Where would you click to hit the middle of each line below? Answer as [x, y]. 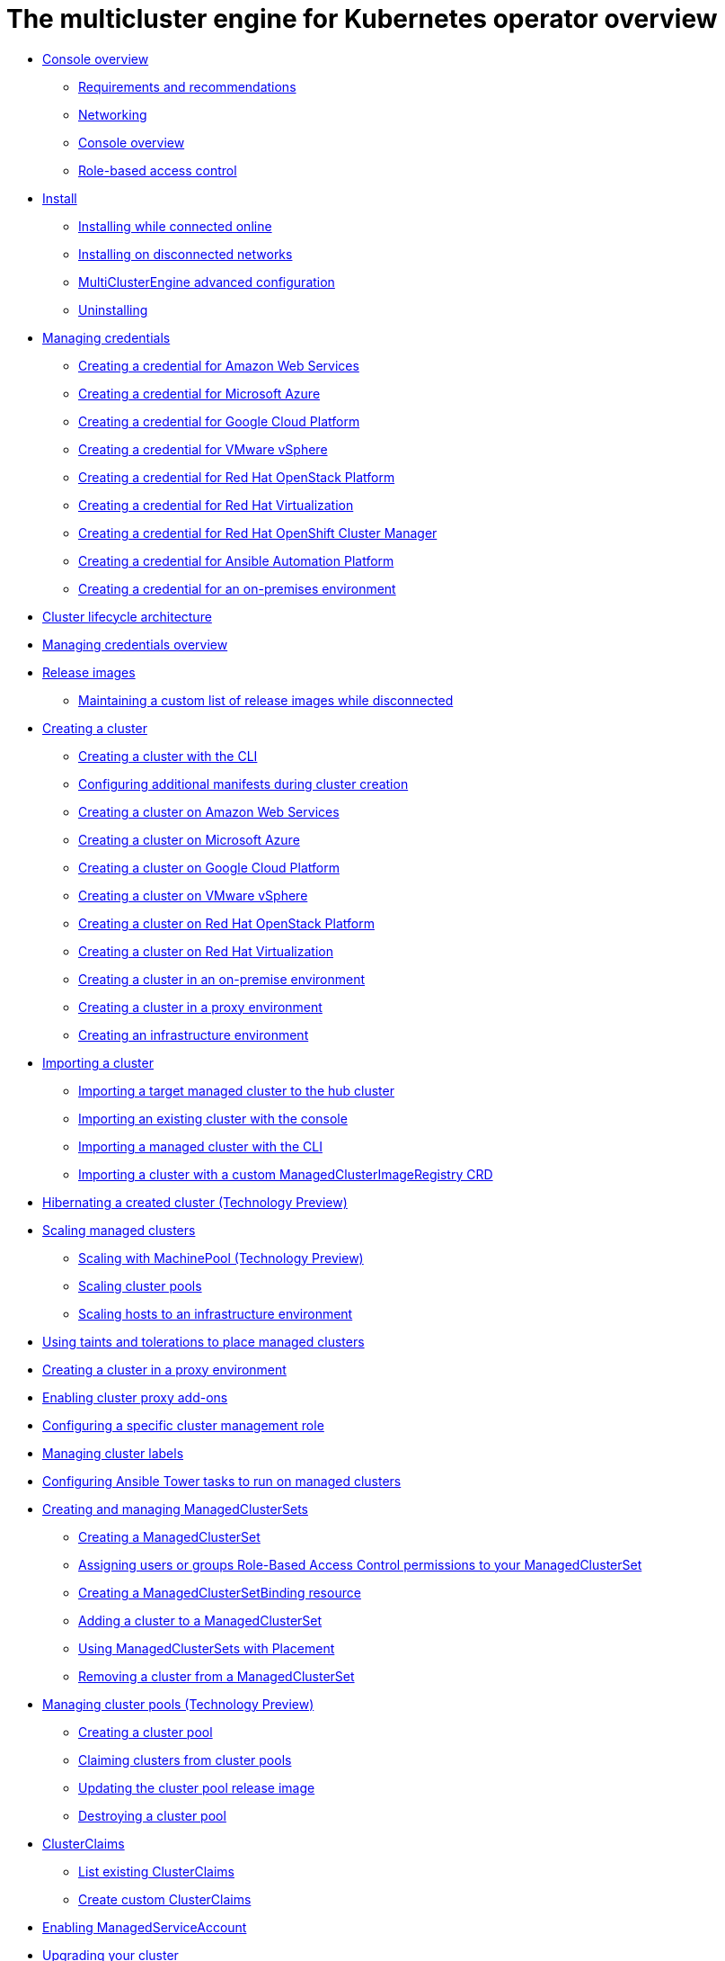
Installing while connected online [175, 226]
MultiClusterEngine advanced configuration [207, 282]
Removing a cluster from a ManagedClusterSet [217, 1676]
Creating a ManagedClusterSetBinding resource [220, 1592]
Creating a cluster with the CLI [168, 756]
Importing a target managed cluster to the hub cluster [236, 1090]
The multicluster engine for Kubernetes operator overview [362, 19]
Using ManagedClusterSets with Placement [207, 1648]
